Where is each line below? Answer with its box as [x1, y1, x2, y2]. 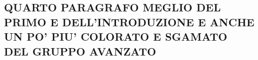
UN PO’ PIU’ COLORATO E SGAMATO [4, 29, 228, 44]
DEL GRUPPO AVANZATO [4, 43, 156, 59]
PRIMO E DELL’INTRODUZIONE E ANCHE [4, 14, 255, 29]
